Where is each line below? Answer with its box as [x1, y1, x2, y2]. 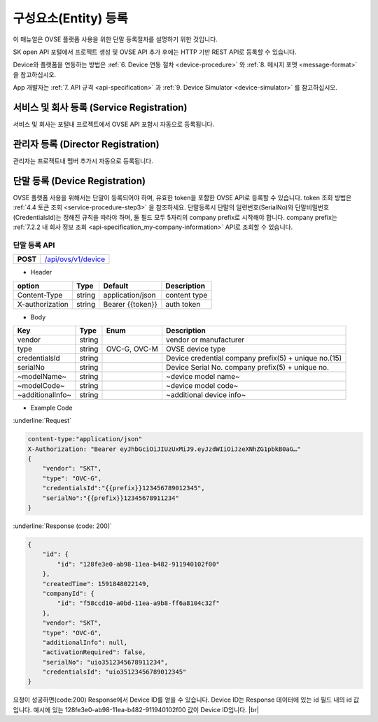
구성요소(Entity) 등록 [13, 11, 129, 26]
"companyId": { [42, 589, 94, 597]
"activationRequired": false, [42, 648, 146, 656]
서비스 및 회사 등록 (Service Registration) [13, 102, 188, 113]
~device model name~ [165, 371, 241, 381]
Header [30, 268, 52, 277]
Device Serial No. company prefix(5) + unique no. [165, 362, 329, 372]
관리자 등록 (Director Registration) [13, 138, 160, 150]
